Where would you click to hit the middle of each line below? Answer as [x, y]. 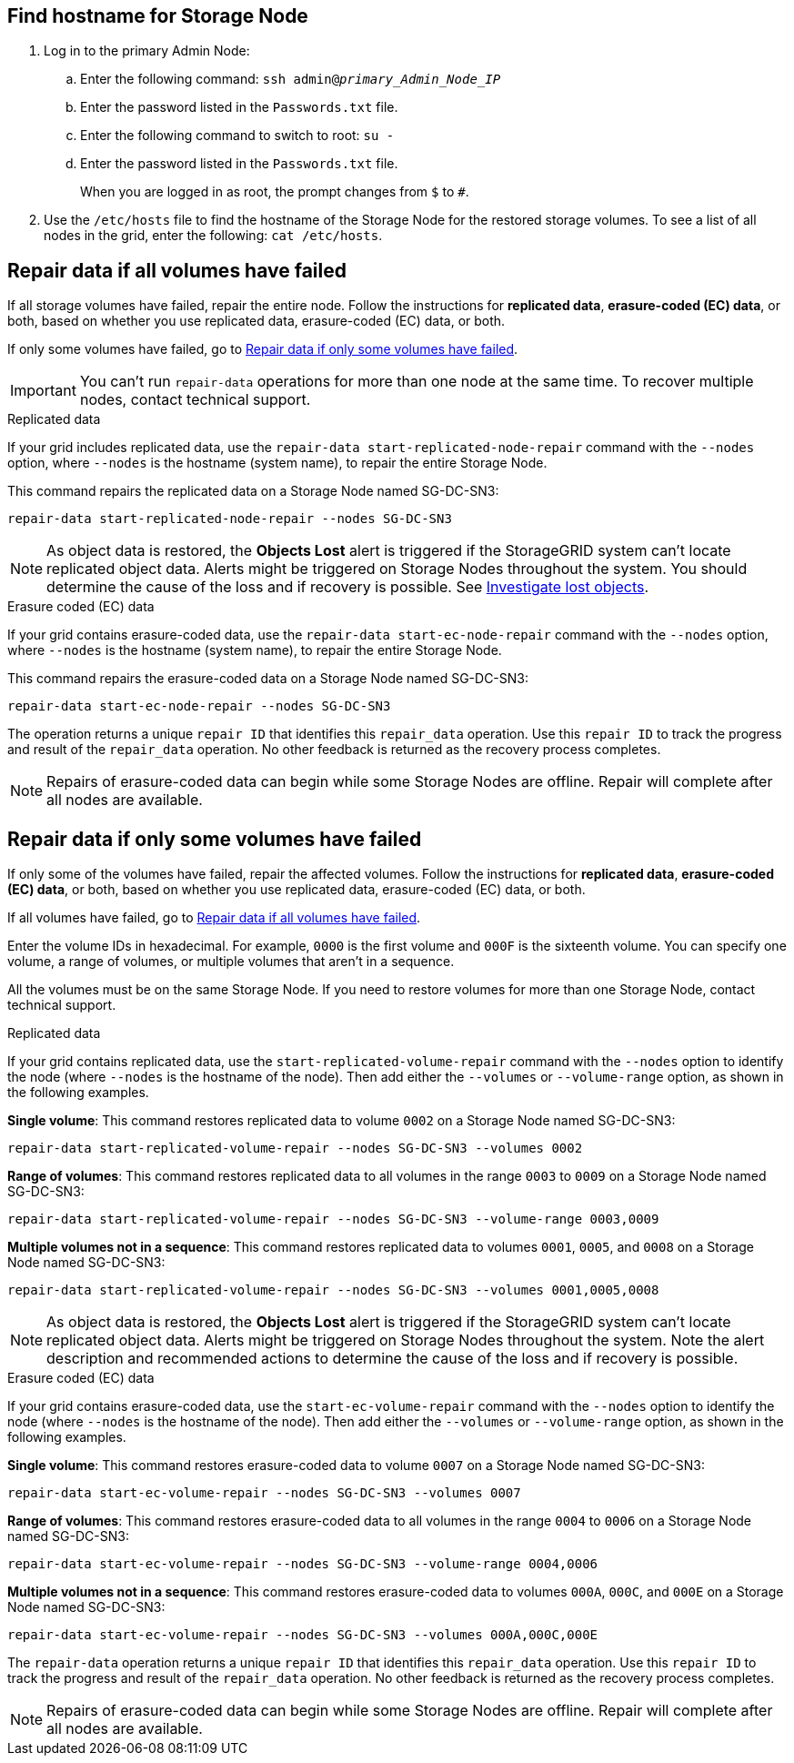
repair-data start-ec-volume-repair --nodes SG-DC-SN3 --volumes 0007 [264, 1493]
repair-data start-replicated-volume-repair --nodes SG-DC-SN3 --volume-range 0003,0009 [333, 1219]
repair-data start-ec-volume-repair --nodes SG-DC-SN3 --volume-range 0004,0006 [303, 1564]
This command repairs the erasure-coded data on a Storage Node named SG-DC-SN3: [268, 679]
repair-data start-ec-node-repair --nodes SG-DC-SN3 [199, 706]
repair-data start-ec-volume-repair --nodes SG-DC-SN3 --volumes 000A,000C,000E [303, 1635]
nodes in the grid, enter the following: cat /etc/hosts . [213, 236]
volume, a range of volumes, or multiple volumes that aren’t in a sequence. [231, 962]
